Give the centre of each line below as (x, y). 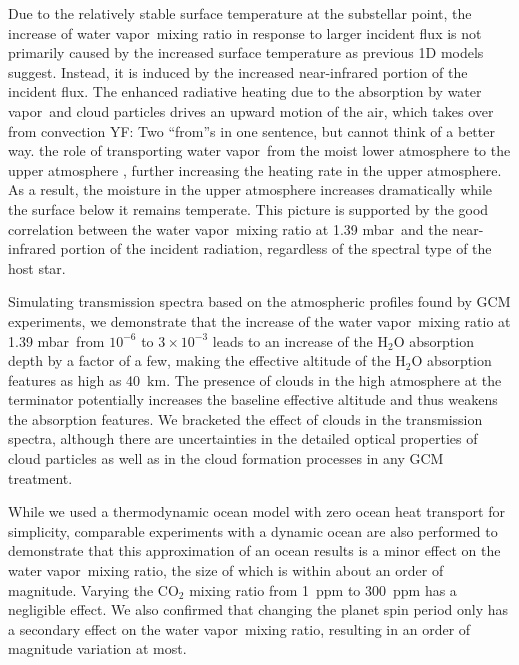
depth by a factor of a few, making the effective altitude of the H (207, 360)
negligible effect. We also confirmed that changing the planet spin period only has (258, 609)
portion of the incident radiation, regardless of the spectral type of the (276, 248)
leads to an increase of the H (300, 340)
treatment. (40, 477)
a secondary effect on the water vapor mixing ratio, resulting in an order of (239, 628)
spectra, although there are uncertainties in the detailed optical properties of (243, 438)
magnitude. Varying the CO (93, 589)
